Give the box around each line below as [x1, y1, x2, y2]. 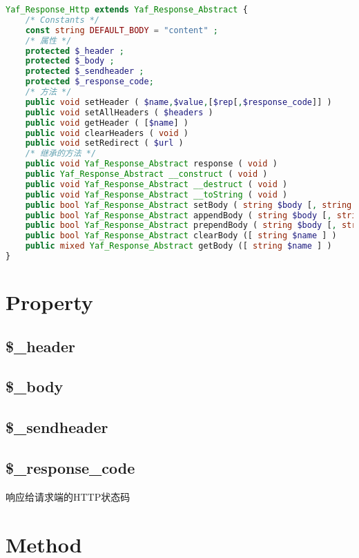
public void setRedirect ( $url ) [25, 138, 184, 148]
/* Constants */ [25, 15, 100, 25]
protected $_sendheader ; [25, 66, 144, 77]
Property [6, 288, 93, 316]
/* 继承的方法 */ [25, 148, 97, 159]
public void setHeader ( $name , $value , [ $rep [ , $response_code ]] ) [25, 97, 332, 107]
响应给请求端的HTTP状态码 [6, 489, 130, 503]
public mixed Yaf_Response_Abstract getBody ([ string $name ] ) [25, 241, 332, 251]
